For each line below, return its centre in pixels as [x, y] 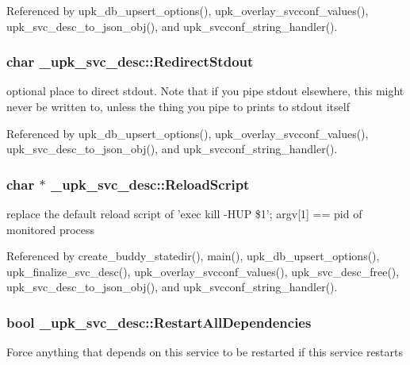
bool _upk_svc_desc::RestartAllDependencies [159, 322]
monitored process [51, 229]
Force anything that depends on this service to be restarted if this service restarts [205, 352]
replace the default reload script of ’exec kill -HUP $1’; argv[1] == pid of [184, 213]
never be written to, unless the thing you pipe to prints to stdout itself [178, 106]
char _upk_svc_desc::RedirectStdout [130, 61]
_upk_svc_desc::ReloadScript [150, 184]
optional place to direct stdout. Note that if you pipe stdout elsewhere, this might [205, 91]
